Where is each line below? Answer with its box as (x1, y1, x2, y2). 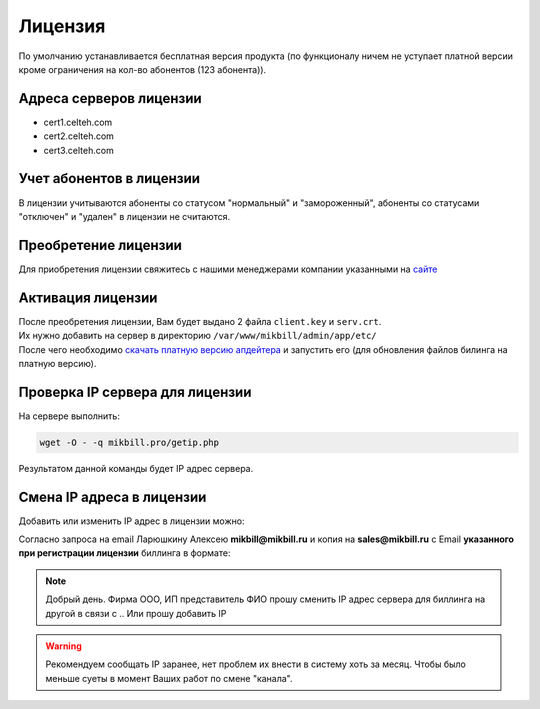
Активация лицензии (18, 289, 158, 306)
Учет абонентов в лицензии (18, 170, 200, 187)
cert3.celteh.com (43, 144, 114, 156)
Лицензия (18, 15, 106, 37)
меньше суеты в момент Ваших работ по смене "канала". (45, 672, 294, 684)
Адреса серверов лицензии (18, 90, 202, 107)
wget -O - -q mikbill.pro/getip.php (39, 436, 220, 448)
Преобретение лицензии (18, 236, 182, 254)
